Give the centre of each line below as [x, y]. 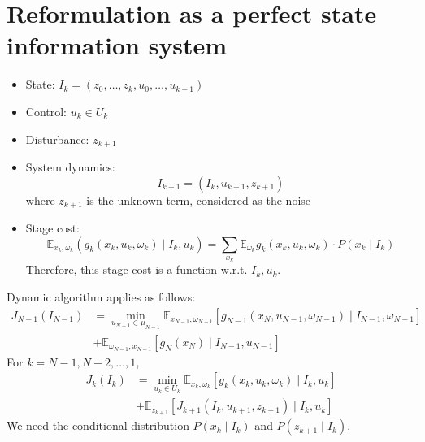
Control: [46, 111]
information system [117, 45]
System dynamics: [70, 166]
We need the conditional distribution [98, 425]
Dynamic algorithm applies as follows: [101, 296]
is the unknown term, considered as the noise [199, 199]
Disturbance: [57, 139]
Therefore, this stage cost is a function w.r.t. [137, 269]
